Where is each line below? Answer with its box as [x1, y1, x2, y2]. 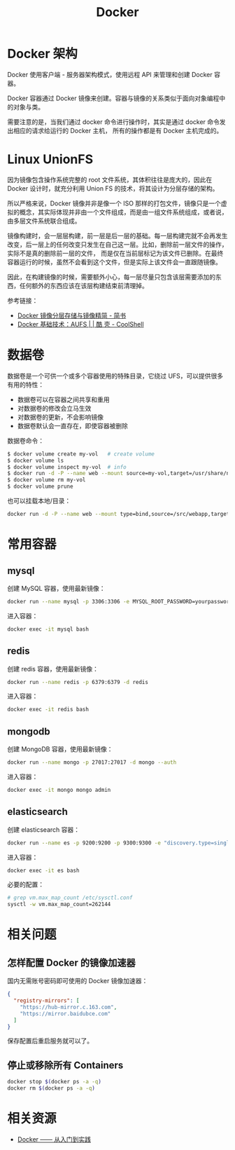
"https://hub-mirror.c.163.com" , [20, 1004, 117, 1011]
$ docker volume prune [7, 483, 73, 491]
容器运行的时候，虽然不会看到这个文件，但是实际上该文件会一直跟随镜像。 [7, 257, 222, 266]
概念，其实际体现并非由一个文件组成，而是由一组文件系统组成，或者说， [19, 207, 228, 216]
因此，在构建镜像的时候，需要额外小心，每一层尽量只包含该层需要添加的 [7, 273, 215, 281]
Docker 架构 [7, 46, 78, 62]
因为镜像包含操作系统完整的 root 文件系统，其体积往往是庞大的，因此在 [7, 175, 213, 184]
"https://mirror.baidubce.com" [20, 1010, 111, 1017]
